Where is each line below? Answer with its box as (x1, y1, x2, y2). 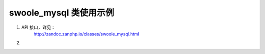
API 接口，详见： (21, 24, 56, 30)
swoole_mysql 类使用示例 (9, 7, 114, 18)
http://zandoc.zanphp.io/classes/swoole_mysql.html (33, 31, 139, 36)
